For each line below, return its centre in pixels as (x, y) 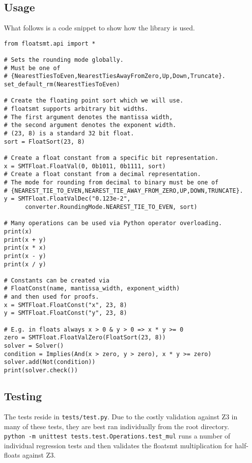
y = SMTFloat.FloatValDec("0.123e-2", (67, 199)
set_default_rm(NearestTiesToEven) (62, 85)
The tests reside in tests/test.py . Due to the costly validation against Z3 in (121, 416)
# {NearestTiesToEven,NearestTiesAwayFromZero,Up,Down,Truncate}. (115, 76)
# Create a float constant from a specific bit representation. (111, 158)
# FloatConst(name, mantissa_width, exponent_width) (92, 289)
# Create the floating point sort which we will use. (94, 101)
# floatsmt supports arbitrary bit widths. (76, 109)
